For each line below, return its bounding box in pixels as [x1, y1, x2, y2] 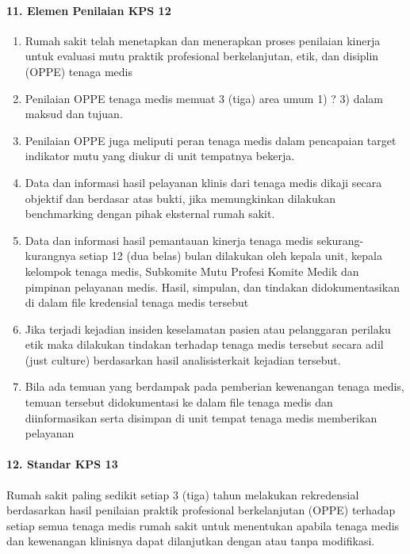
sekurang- [316, 231, 364, 248]
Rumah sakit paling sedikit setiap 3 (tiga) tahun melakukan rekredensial [6, 486, 359, 502]
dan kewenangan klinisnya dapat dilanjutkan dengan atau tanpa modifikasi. [6, 533, 375, 549]
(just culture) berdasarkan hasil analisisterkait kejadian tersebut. [25, 351, 341, 368]
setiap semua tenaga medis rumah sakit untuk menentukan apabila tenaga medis [6, 517, 400, 533]
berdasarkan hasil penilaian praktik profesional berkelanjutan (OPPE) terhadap [6, 502, 396, 518]
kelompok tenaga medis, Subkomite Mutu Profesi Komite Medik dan [25, 262, 359, 279]
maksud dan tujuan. [25, 105, 123, 122]
